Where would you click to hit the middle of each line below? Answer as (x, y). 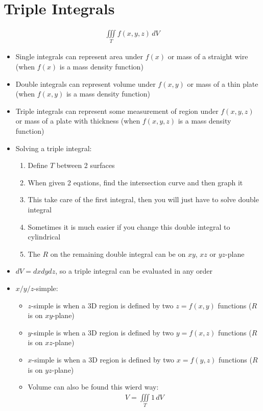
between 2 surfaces (86, 165)
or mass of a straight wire (208, 56)
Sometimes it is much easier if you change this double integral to (129, 226)
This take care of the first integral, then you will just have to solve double (143, 199)
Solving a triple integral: (54, 148)
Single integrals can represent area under (79, 56)
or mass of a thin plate (223, 83)
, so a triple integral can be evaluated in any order (134, 271)
